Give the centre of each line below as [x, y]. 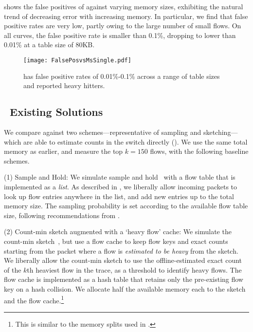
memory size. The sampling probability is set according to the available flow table [126, 206]
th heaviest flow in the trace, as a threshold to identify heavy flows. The [134, 269]
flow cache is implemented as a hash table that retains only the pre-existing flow [124, 279]
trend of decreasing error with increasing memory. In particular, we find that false [126, 16]
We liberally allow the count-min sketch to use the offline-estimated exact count [123, 260]
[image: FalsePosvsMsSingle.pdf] [77, 60]
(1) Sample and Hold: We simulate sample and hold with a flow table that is [120, 177]
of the [13, 269]
